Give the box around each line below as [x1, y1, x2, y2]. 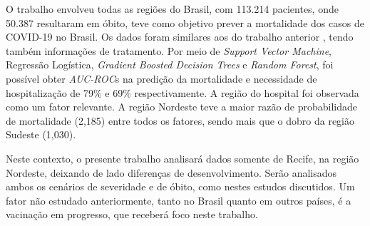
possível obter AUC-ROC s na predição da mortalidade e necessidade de [6, 71, 317, 86]
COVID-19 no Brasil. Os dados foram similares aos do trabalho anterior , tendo [6, 29, 354, 44]
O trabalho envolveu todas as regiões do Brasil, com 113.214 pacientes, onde [6, 1, 339, 16]
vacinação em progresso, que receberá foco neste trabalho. [6, 207, 258, 222]
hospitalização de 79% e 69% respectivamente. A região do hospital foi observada [6, 85, 359, 100]
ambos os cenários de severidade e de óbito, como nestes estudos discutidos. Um [6, 179, 355, 194]
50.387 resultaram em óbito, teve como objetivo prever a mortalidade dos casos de [6, 15, 364, 30]
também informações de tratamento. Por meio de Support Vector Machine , [6, 43, 332, 58]
